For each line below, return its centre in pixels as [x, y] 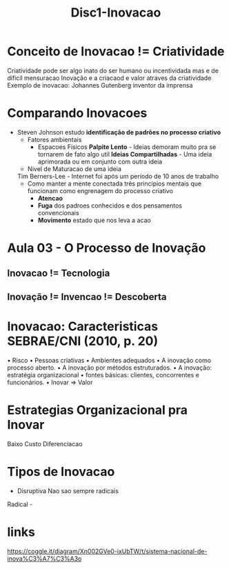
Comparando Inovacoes [77, 113]
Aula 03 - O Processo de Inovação [107, 248]
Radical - [20, 504]
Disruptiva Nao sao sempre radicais [68, 490]
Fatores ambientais [54, 139]
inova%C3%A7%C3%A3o [44, 558]
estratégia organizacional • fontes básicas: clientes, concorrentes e [103, 375]
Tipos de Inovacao [61, 471]
